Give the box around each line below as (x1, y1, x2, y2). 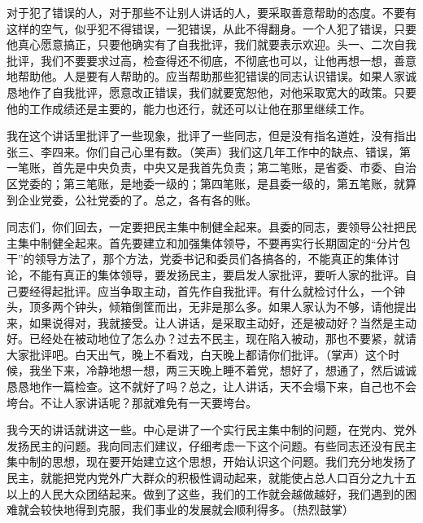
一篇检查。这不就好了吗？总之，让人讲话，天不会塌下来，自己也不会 (51, 378, 416, 395)
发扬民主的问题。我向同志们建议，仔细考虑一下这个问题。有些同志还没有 (7, 437, 394, 454)
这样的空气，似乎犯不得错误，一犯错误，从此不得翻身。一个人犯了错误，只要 (7, 20, 416, 37)
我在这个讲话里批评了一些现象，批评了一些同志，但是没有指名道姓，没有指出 (7, 127, 416, 144)
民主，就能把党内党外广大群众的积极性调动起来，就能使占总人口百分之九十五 (7, 469, 416, 486)
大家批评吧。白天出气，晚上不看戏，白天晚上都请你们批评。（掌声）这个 (7, 345, 388, 363)
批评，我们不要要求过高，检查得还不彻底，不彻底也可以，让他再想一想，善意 (7, 51, 416, 68)
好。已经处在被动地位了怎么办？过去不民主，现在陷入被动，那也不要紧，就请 (7, 330, 416, 347)
